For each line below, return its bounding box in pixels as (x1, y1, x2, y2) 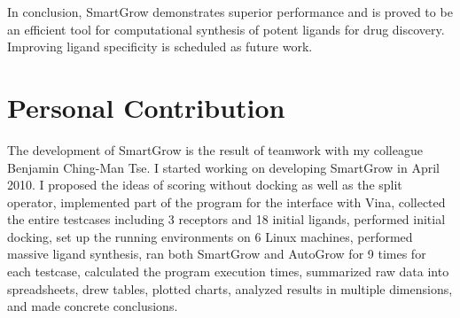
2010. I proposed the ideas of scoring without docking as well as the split (7, 175, 402, 194)
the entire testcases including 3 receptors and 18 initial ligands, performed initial (7, 210, 446, 229)
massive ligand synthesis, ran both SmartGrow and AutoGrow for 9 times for (7, 244, 426, 263)
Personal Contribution (7, 89, 285, 125)
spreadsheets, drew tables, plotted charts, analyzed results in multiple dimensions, (7, 279, 453, 298)
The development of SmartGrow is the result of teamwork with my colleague (7, 140, 423, 159)
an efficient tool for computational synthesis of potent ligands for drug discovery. (7, 19, 445, 38)
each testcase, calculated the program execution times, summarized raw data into (7, 262, 449, 281)
